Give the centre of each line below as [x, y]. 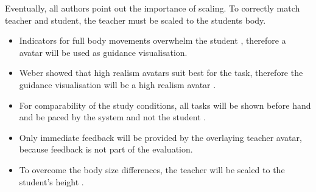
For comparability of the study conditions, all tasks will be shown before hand [165, 105]
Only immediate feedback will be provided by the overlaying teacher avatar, [160, 137]
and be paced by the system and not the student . [113, 117]
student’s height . [51, 181]
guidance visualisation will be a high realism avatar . [118, 84]
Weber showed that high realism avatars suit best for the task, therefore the [161, 73]
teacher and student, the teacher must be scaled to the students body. [135, 20]
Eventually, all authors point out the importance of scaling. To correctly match [153, 8]
